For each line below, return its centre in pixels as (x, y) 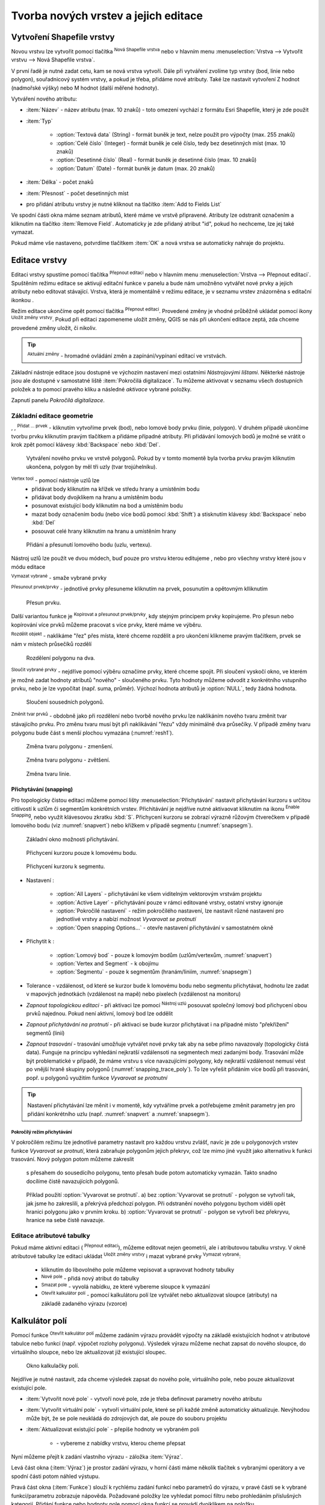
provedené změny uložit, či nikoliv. (54, 327)
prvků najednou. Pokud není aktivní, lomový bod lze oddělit (100, 1013)
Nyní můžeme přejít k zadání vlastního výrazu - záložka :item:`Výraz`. (97, 1457)
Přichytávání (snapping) (42, 789)
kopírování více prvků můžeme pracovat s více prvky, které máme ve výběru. (107, 625)
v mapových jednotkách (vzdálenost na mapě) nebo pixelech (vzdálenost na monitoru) (133, 994)
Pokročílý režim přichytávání (42, 1132)
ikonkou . (23, 300)
